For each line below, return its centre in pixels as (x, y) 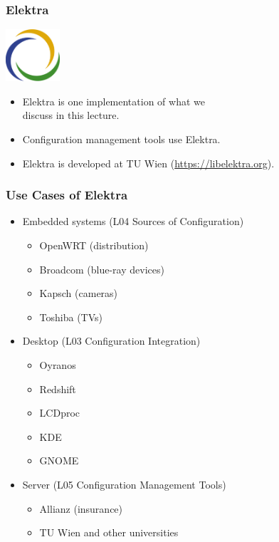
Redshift (58, 389)
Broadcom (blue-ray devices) (102, 269)
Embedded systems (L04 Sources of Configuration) (133, 221)
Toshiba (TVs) (71, 317)
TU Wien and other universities (109, 532)
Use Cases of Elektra (67, 195)
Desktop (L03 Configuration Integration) (111, 341)
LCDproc (60, 413)
